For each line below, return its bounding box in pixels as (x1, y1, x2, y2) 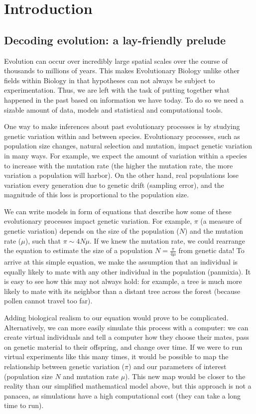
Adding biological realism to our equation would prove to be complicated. (4, 312, 229, 323)
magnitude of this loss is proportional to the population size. (4, 189, 189, 200)
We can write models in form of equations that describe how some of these (4, 206, 232, 216)
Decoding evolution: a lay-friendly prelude (4, 32, 226, 47)
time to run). (4, 400, 44, 411)
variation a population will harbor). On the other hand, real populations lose (4, 170, 239, 180)
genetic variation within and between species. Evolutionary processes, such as (4, 131, 240, 141)
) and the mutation (185, 226, 244, 236)
